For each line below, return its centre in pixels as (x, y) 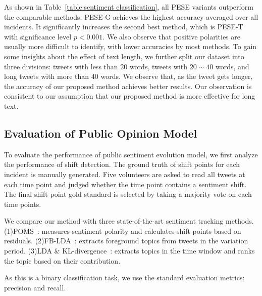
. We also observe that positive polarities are (171, 36)
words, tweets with (159, 66)
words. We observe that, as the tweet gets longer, (177, 76)
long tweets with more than (47, 76)
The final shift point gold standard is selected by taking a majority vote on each (128, 194)
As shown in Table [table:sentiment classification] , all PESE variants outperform (129, 7)
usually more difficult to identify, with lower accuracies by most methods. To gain (130, 46)
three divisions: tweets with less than (61, 66)
